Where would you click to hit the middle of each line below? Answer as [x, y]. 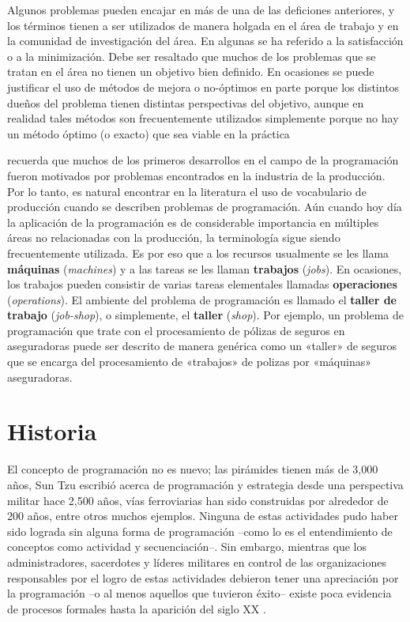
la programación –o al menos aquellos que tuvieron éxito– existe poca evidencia [199, 593]
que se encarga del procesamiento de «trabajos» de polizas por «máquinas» [189, 362]
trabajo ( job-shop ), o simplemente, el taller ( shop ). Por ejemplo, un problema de [205, 315]
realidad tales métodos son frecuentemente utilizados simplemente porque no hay [203, 118]
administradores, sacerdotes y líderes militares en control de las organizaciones [197, 562]
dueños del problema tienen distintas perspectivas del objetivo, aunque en [186, 102]
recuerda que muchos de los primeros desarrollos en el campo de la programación [203, 160]
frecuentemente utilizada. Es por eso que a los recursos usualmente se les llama [198, 253]
